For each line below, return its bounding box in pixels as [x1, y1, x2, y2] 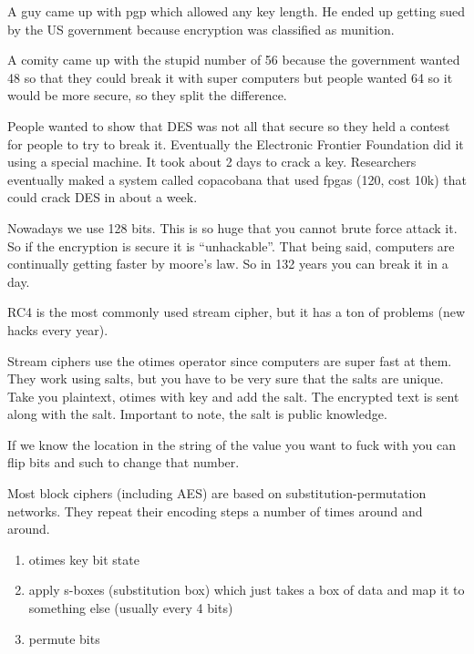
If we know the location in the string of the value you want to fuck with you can [7, 434, 457, 454]
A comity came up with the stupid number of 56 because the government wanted [7, 50, 460, 69]
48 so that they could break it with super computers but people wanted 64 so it [7, 67, 453, 87]
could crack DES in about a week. [7, 188, 198, 207]
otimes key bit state [28, 549, 139, 568]
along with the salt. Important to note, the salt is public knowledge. [7, 404, 387, 424]
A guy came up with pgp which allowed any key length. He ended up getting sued [7, 2, 466, 20]
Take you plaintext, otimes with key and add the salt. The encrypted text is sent [7, 386, 459, 405]
